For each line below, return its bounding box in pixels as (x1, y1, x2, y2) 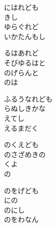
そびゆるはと (4, 57, 46, 67)
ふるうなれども (4, 93, 53, 104)
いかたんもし (4, 31, 46, 41)
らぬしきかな (4, 103, 46, 113)
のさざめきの (4, 149, 46, 159)
